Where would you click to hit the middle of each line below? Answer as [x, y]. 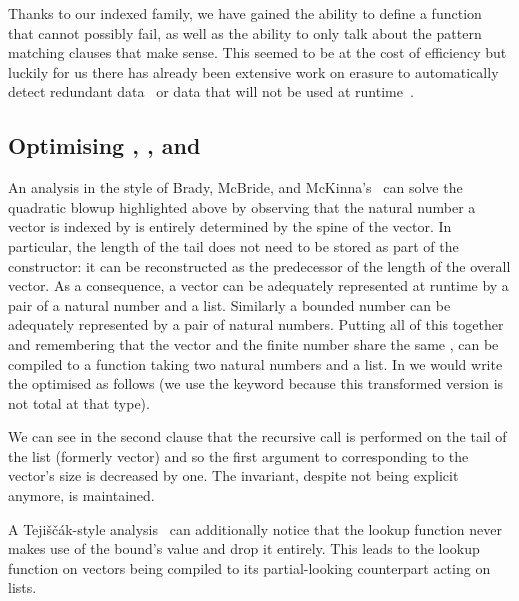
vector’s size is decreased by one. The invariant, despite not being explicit [233, 475]
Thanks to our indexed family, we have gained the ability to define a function [245, 13]
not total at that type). [79, 402]
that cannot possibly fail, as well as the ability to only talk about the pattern [245, 32]
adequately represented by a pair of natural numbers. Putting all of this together [256, 324]
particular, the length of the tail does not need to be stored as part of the [233, 245]
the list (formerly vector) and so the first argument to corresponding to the [238, 455]
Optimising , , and [104, 145]
